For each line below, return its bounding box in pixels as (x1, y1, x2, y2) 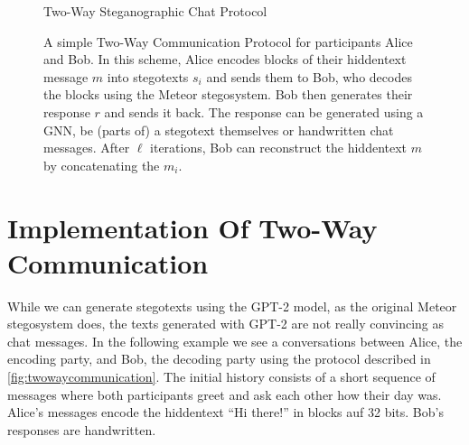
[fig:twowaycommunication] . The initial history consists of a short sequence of (7, 367, 436, 386)
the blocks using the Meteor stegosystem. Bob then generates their (43, 85, 413, 104)
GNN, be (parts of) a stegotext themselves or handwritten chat (43, 120, 394, 139)
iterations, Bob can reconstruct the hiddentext (150, 138, 408, 157)
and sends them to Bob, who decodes (206, 67, 412, 86)
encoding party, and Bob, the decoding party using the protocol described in (7, 349, 431, 368)
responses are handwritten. (7, 420, 156, 439)
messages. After (43, 138, 130, 157)
